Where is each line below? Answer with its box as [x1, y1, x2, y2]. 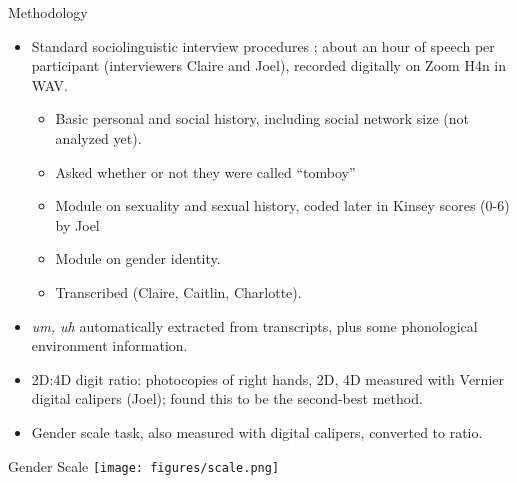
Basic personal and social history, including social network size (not [55, 108, 469, 129]
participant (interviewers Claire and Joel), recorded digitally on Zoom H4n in [31, 55, 507, 76]
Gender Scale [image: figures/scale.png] [8, 455, 280, 476]
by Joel [55, 214, 100, 235]
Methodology [8, 2, 88, 22]
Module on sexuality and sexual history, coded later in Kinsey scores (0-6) [55, 195, 510, 216]
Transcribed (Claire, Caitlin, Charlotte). [55, 281, 302, 302]
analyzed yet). [55, 127, 142, 148]
